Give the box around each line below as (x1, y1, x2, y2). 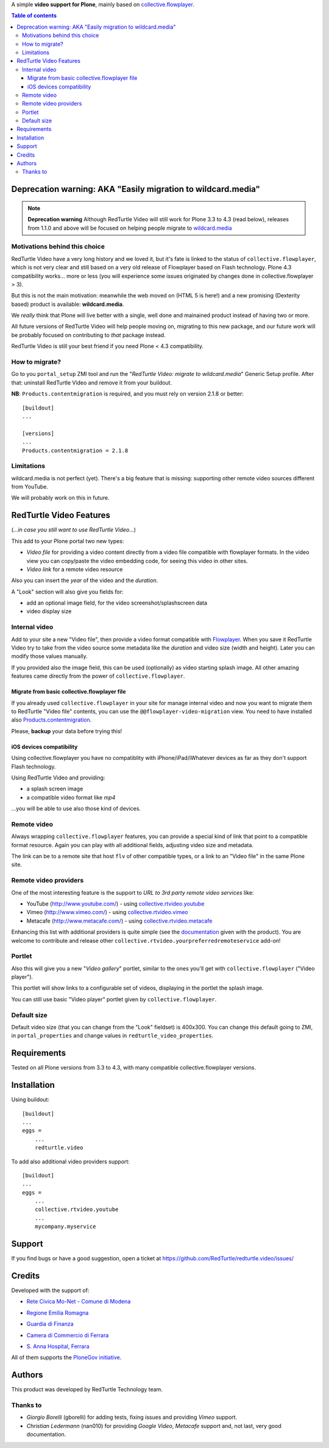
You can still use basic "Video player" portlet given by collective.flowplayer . (11, 995, 217, 1003)
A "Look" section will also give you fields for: (11, 588, 124, 595)
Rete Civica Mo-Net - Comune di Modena (26, 1298, 131, 1305)
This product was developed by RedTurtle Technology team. (11, 1386, 163, 1393)
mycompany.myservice (34, 1223, 96, 1230)
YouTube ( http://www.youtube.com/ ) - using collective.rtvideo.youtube (26, 900, 205, 907)
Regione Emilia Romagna (26, 1309, 89, 1316)
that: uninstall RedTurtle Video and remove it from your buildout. (11, 378, 172, 386)
